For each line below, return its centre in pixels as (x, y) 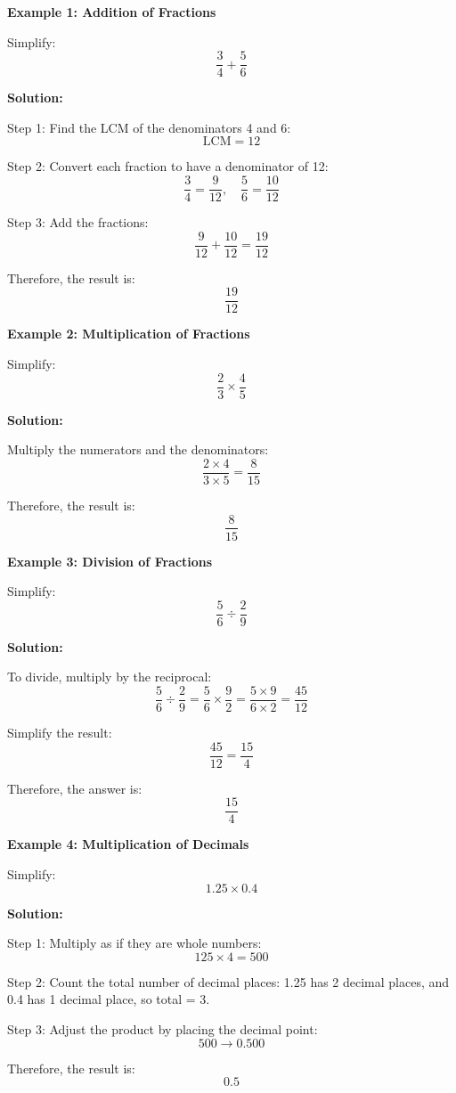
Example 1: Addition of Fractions (112, 12)
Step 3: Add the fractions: (78, 222)
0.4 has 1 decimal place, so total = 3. (109, 999)
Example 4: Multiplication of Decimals (128, 844)
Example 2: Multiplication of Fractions (129, 334)
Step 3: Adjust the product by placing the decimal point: (163, 1028)
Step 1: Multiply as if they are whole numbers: (134, 943)
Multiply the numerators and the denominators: (138, 449)
